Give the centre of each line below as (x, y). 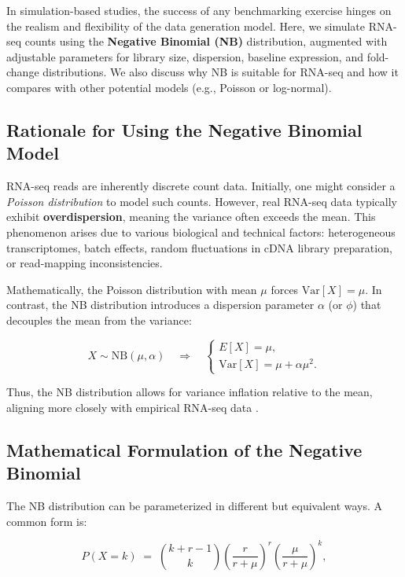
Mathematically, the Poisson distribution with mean (132, 289)
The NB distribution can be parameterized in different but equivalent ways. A (195, 505)
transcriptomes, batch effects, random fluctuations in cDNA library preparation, (199, 247)
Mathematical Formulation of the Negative (184, 449)
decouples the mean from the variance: (99, 320)
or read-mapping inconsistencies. (85, 263)
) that (367, 305)
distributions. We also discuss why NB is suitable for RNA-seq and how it (221, 72)
